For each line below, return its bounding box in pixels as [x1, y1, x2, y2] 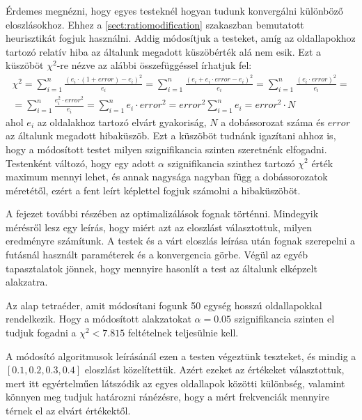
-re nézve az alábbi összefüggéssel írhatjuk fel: [56, 58, 252, 72]
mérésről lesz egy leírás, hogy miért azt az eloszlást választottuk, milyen [6, 219, 312, 234]
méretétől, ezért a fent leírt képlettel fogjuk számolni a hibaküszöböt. [6, 182, 301, 197]
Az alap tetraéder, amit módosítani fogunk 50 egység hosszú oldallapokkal [6, 297, 322, 312]
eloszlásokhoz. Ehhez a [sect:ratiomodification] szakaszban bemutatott [6, 17, 304, 31]
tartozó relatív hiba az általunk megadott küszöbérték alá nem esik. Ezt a [6, 44, 322, 59]
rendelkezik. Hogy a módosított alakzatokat [6, 311, 191, 326]
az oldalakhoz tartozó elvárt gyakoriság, [37, 114, 207, 129]
